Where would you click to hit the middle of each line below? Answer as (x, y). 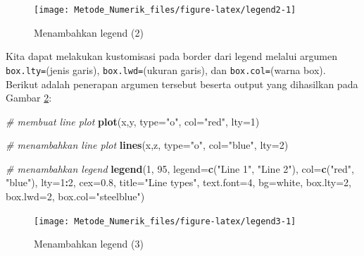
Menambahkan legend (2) (89, 32)
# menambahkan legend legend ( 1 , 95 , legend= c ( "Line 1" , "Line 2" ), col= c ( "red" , (180, 168)
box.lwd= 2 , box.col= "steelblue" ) (75, 196)
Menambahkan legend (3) (89, 244)
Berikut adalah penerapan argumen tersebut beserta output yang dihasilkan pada (182, 84)
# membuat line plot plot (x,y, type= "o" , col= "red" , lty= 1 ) (133, 121)
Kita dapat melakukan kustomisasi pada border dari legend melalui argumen (171, 56)
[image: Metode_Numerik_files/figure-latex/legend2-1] (165, 10)
